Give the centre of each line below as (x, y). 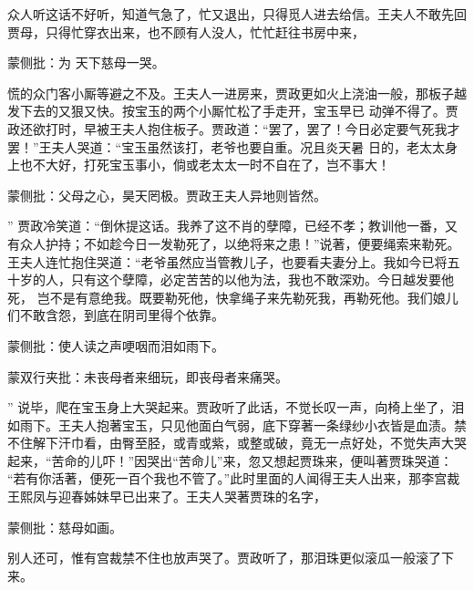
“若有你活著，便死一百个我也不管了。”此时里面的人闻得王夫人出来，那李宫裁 (234, 478)
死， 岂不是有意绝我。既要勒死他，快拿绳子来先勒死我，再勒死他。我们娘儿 (233, 297)
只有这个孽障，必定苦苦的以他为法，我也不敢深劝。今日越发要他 (262, 279)
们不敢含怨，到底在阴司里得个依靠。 (116, 315)
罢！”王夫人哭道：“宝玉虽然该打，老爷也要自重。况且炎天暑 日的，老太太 (226, 146)
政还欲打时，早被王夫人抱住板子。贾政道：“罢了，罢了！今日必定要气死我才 (234, 128)
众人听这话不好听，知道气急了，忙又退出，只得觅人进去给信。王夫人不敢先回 (237, 14)
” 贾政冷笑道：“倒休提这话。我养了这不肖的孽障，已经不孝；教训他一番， (226, 226)
